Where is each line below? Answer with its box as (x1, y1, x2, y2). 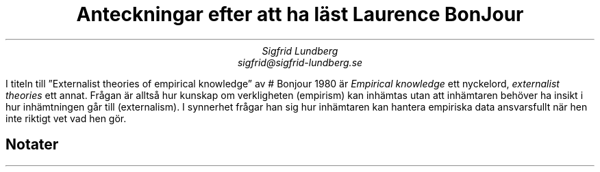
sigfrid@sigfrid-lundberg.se (237, 56, 363, 68)
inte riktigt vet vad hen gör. (5, 112, 127, 124)
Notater (5, 136, 59, 154)
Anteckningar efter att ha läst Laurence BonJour (76, 3, 524, 26)
